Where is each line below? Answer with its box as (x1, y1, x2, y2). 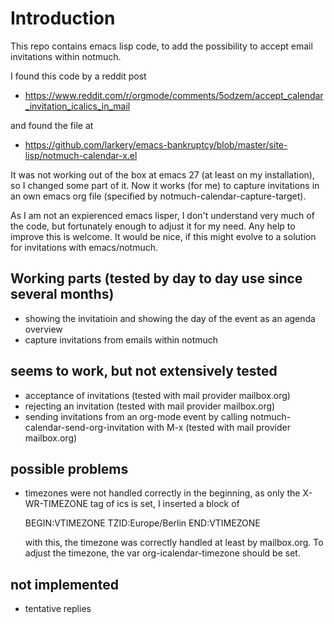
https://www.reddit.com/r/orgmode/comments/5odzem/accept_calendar (24, 89, 324, 101)
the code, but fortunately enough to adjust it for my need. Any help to (10, 220, 296, 232)
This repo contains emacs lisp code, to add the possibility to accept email (10, 40, 313, 52)
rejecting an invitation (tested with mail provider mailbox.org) (24, 400, 276, 412)
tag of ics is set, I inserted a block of (89, 498, 240, 510)
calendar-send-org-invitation (24, 421, 145, 433)
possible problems (10, 460, 129, 477)
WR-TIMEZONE (24, 498, 88, 510)
